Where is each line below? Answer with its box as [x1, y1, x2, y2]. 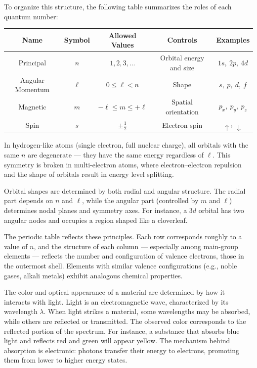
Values [111, 40, 134, 50]
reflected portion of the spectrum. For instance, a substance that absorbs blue [4, 325, 240, 336]
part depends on [4, 195, 53, 206]
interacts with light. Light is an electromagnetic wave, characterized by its [4, 296, 228, 307]
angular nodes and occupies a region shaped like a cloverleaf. [4, 214, 188, 225]
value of [4, 241, 28, 251]
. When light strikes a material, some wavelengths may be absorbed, [43, 306, 250, 316]
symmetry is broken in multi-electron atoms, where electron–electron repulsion [4, 159, 242, 169]
